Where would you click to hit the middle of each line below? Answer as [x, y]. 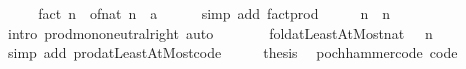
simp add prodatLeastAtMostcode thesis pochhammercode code [232, 52]
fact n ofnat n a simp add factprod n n [214, 13]
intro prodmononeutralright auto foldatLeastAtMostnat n [220, 32]
